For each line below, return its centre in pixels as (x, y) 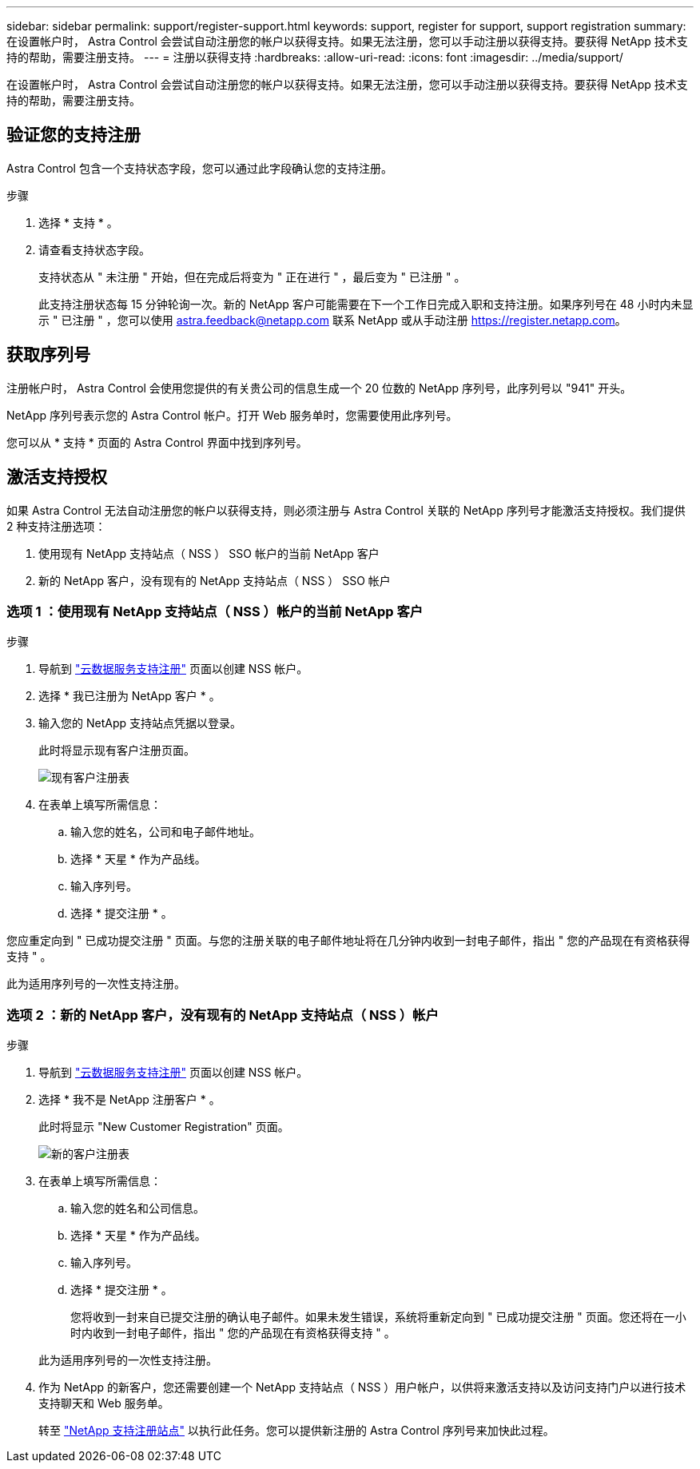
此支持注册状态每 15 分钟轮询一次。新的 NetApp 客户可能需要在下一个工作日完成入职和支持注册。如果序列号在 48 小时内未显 (366, 304)
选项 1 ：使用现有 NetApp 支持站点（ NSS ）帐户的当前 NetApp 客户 (215, 611)
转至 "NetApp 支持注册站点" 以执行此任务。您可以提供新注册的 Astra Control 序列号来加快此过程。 (296, 1431)
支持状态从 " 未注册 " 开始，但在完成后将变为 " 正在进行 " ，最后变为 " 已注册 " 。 (252, 277)
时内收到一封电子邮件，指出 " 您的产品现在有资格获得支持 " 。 (233, 1333)
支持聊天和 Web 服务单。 (104, 1403)
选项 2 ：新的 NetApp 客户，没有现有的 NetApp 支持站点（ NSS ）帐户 (223, 1015)
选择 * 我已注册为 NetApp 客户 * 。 (129, 696)
